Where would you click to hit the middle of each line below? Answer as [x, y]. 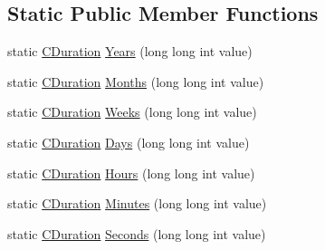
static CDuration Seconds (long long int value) [137, 233]
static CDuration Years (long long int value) [130, 51]
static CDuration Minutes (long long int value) [137, 203]
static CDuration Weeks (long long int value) [132, 112]
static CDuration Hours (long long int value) [131, 173]
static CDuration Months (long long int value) [136, 81]
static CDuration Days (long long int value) [129, 142]
